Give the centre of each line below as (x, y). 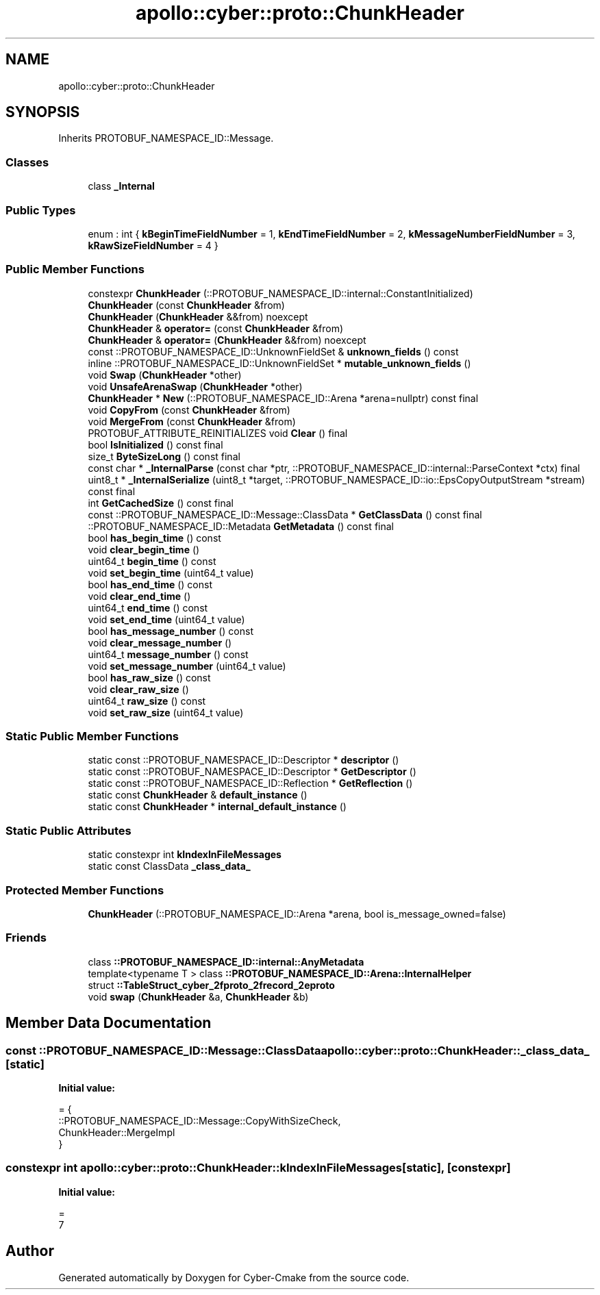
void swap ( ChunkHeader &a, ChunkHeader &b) (198, 996)
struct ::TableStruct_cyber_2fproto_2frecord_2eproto (211, 985)
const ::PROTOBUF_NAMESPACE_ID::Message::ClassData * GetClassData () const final (285, 514)
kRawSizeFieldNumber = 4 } (153, 245)
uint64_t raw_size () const (147, 701)
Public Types (41, 210)
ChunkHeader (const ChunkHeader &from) (186, 305)
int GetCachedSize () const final (161, 503)
